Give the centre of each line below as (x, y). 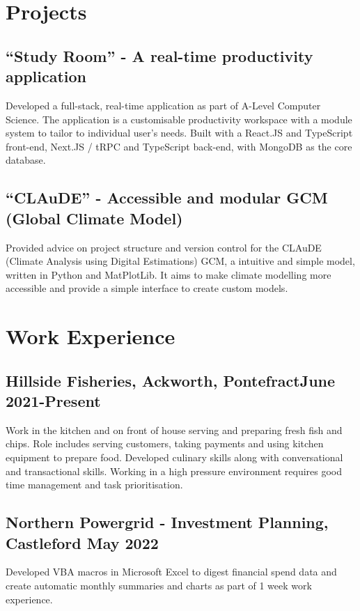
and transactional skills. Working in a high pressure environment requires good (174, 471)
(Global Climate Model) (94, 218)
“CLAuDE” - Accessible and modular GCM (167, 198)
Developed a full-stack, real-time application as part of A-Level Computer (163, 105)
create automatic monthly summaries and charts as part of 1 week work (159, 586)
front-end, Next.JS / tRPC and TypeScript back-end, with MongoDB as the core (179, 146)
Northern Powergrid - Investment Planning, (167, 522)
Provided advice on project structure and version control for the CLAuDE (164, 247)
